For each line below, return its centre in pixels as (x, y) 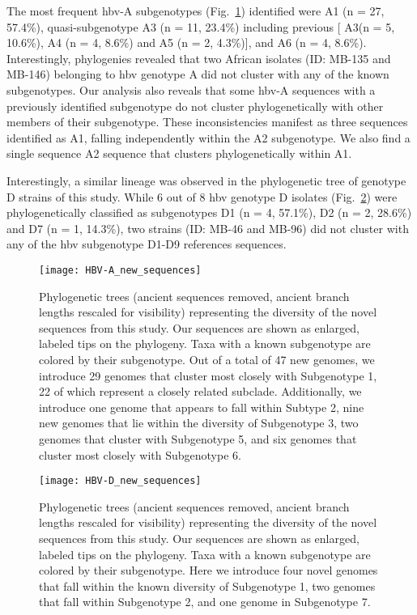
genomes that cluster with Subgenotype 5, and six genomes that (198, 438)
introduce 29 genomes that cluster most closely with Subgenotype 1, (208, 375)
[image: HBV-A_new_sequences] (120, 270)
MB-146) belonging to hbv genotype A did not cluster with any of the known (198, 74)
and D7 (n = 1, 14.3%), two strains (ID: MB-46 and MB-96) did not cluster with (208, 228)
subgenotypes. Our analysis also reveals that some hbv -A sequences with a (191, 89)
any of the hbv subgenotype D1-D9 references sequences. (147, 244)
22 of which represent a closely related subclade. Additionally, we (200, 391)
